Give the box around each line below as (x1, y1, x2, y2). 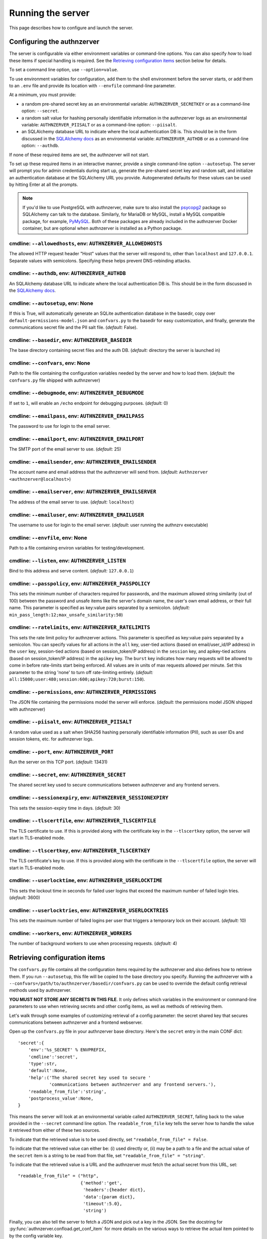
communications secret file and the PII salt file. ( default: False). (9, 325, 138, 331)
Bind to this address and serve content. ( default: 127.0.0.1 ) (9, 568, 134, 574)
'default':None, (28, 1068, 68, 1073)
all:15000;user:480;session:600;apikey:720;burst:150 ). (9, 676, 145, 682)
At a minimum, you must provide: (9, 92, 77, 98)
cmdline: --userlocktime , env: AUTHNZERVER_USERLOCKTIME (9, 877, 163, 884)
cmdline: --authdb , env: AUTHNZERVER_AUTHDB (9, 270, 126, 277)
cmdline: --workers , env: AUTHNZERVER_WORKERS (9, 930, 132, 937)
